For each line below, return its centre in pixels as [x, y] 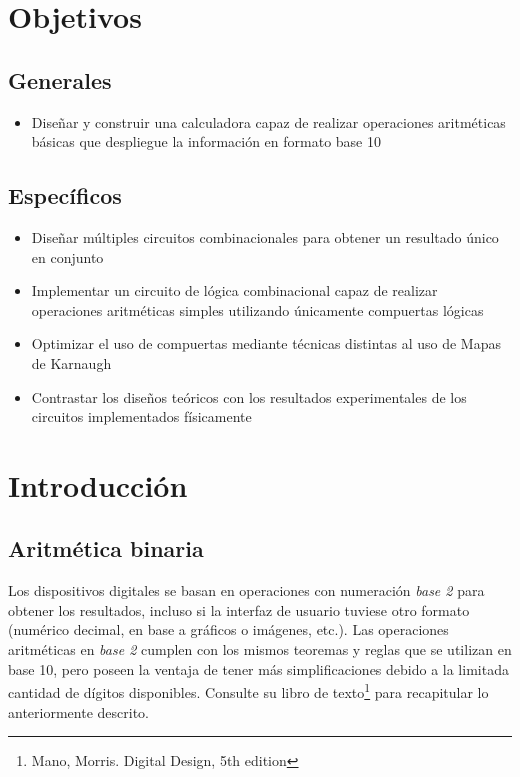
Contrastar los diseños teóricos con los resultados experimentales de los [249, 396]
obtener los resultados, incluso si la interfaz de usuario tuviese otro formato [239, 609]
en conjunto [67, 256]
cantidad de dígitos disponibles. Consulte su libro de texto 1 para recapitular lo [248, 690]
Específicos [65, 195]
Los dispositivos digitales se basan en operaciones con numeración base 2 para [246, 590]
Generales [60, 79]
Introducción [98, 484]
